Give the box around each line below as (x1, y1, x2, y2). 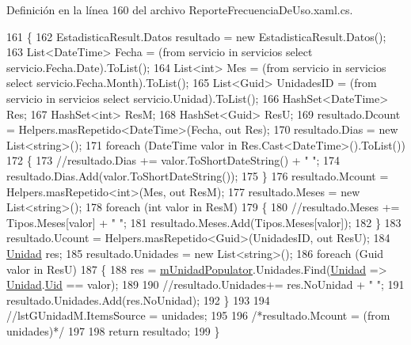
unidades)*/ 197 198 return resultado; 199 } (6, 322, 220, 339)
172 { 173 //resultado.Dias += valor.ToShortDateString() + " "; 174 (6, 152, 341, 169)
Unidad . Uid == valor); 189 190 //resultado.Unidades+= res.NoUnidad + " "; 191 (6, 276, 405, 293)
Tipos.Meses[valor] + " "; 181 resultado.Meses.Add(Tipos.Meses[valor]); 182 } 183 (6, 214, 401, 230)
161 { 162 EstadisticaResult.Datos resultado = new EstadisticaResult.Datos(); (6, 28, 386, 44)
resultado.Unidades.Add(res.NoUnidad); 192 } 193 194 (6, 291, 270, 308)
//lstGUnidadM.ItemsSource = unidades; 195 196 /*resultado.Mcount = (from (6, 307, 390, 324)
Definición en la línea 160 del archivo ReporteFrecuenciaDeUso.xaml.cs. (6, 2, 353, 17)
